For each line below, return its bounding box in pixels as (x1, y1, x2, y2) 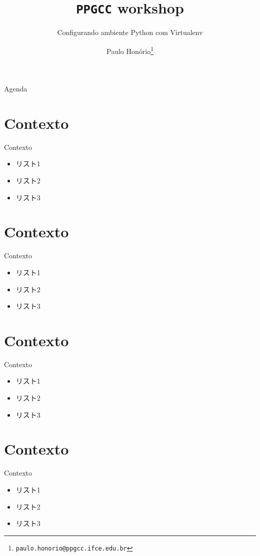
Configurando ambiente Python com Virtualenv (57, 27, 203, 37)
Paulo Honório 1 (106, 44, 153, 56)
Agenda (4, 83, 27, 94)
